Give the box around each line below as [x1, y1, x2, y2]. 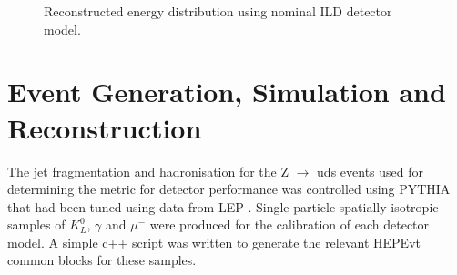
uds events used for [317, 161, 423, 180]
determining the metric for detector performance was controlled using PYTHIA [7, 179, 451, 199]
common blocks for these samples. [7, 250, 197, 270]
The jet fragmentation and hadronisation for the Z [7, 161, 289, 180]
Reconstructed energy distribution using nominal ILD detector [44, 2, 392, 20]
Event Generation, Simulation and [7, 73, 446, 110]
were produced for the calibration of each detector [149, 215, 430, 234]
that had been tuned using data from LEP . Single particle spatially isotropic [7, 197, 439, 216]
